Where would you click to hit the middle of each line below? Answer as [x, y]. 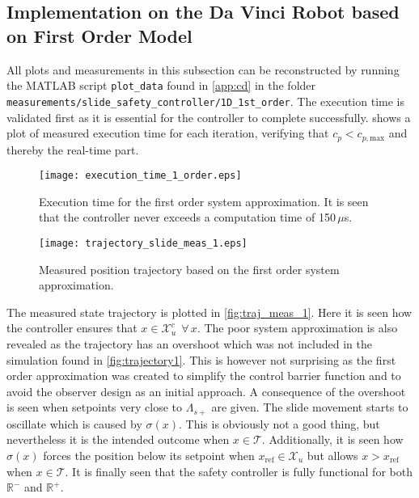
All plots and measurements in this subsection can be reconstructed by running [203, 69]
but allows [332, 456]
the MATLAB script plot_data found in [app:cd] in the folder [161, 85]
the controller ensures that [72, 328]
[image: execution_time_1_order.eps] [140, 176]
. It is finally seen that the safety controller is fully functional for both [239, 471]
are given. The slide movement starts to [310, 407]
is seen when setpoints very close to [94, 407]
